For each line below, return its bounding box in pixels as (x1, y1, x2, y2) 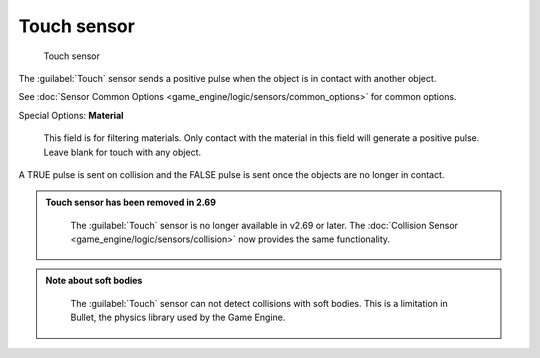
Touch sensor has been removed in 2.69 (45, 196, 217, 209)
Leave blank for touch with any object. (43, 146, 202, 158)
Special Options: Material (18, 109, 124, 121)
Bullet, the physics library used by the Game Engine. (70, 311, 286, 324)
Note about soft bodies (45, 275, 143, 287)
